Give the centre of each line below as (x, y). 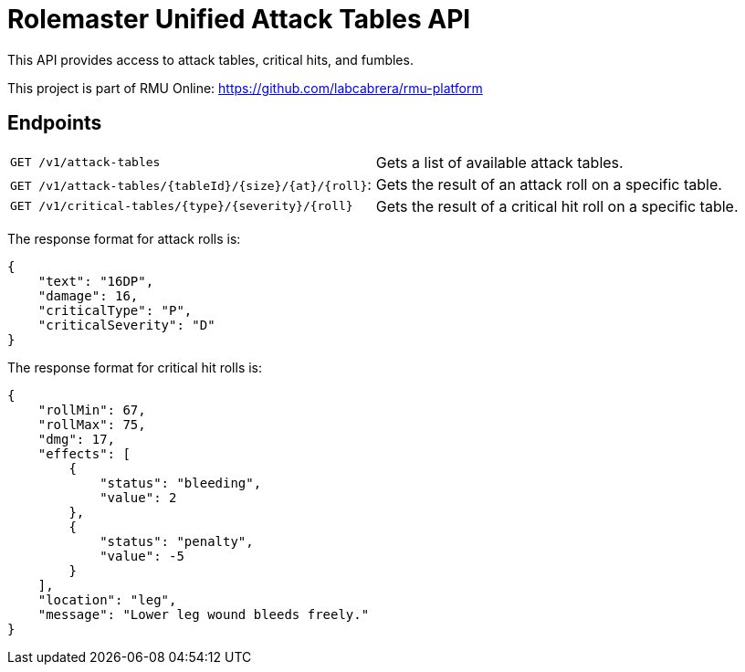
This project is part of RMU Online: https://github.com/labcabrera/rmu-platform (245, 88)
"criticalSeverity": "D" (126, 325)
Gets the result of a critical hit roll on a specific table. (557, 206)
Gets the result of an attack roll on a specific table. (549, 184)
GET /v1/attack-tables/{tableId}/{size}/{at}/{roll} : (191, 184)
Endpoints (55, 123)
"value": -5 (142, 556)
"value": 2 (138, 497)
